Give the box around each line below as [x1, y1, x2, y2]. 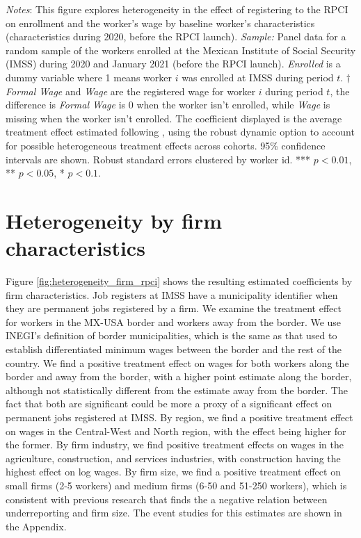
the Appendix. [6, 519, 67, 533]
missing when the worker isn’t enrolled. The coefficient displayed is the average [6, 111, 342, 125]
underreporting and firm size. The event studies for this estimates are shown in [6, 505, 342, 520]
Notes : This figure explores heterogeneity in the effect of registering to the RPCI [6, 2, 348, 16]
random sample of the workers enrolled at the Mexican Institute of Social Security [6, 42, 356, 57]
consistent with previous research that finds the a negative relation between [6, 491, 328, 506]
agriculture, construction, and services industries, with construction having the [6, 450, 341, 465]
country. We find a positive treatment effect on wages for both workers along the [6, 355, 349, 370]
